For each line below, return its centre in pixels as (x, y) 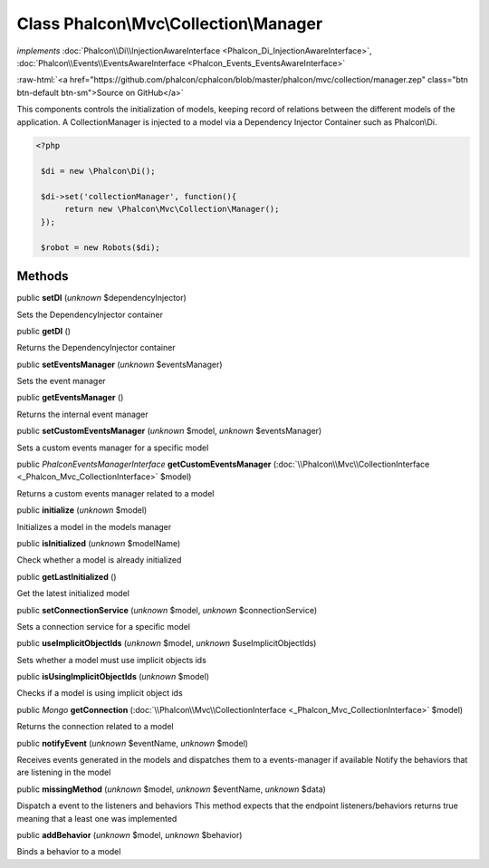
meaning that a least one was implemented (97, 818)
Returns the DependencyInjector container (96, 348)
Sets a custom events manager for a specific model (113, 448)
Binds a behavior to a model (69, 852)
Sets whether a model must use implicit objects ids (112, 660)
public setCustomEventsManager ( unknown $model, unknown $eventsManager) (169, 431)
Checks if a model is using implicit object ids (100, 693)
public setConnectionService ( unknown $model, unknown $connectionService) (167, 610)
